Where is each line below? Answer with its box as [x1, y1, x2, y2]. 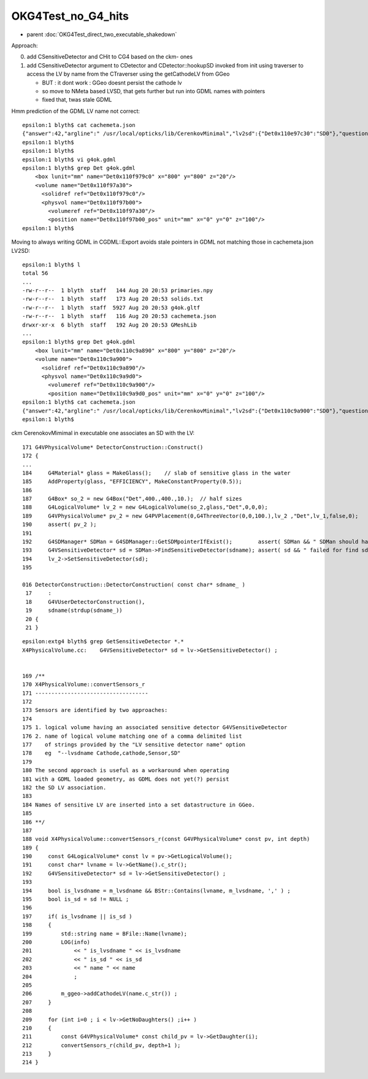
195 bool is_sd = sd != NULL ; [22, 896, 129, 903]
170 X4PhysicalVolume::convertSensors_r [22, 681, 145, 688]
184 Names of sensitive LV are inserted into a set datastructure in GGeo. [22, 801, 255, 808]
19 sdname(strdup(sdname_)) [25, 607, 123, 614]
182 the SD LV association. [22, 784, 107, 791]
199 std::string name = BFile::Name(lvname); [22, 930, 187, 937]
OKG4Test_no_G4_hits [11, 9, 129, 23]
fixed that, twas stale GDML [42, 96, 112, 104]
